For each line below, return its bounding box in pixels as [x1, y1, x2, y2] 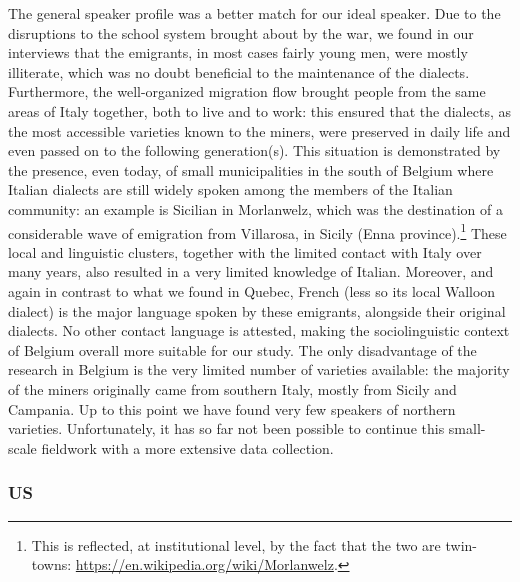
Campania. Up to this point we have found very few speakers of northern [8, 398, 456, 419]
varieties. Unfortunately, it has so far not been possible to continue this [8, 418, 445, 439]
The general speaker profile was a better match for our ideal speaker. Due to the [8, 3, 501, 23]
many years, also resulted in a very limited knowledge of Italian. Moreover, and [8, 261, 494, 282]
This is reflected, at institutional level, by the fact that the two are [31, 534, 441, 555]
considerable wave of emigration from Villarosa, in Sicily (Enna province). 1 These [8, 219, 507, 243]
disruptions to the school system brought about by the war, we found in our [8, 22, 474, 43]
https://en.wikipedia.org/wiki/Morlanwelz [75, 554, 334, 575]
